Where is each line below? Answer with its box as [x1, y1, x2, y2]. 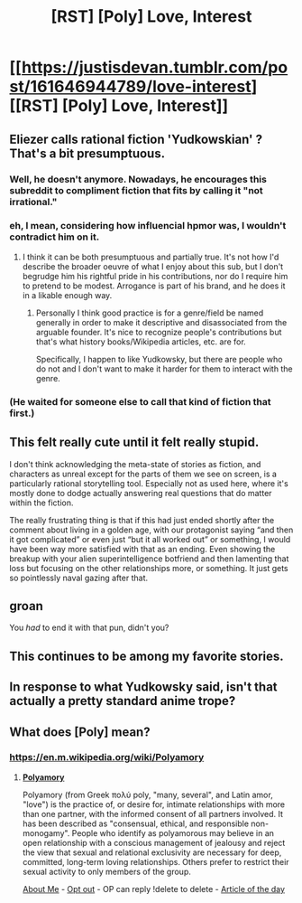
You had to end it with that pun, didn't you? [9, 622, 169, 634]
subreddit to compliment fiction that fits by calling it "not [9, 183, 263, 196]
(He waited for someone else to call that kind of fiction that [9, 395, 271, 408]
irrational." [9, 195, 58, 208]
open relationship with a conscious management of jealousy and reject [22, 837, 286, 848]
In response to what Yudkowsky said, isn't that [9, 680, 278, 695]
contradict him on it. [9, 230, 100, 243]
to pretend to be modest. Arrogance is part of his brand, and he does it [22, 280, 286, 291]
